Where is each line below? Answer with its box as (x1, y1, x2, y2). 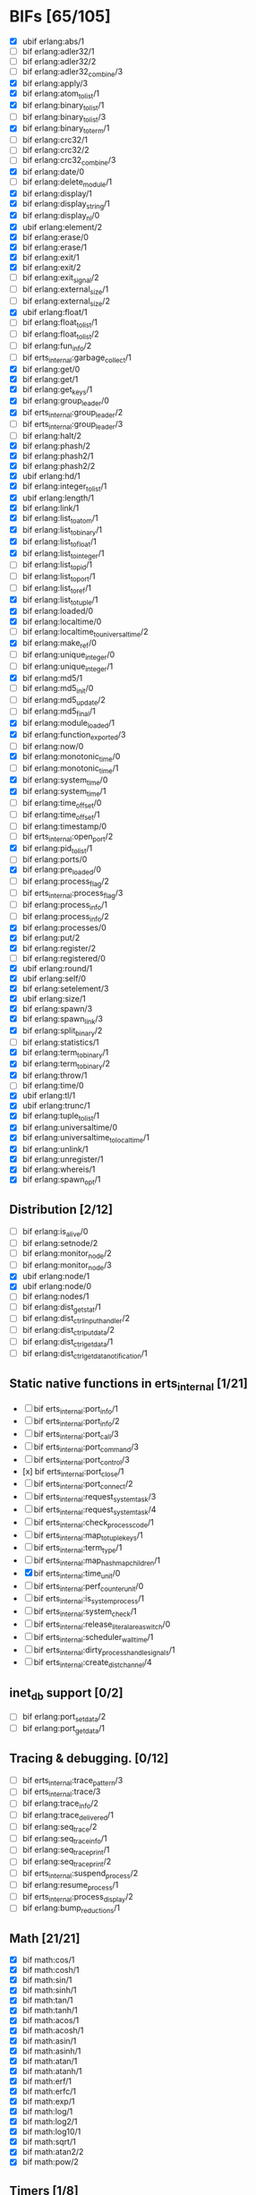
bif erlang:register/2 (21, 943, 97, 953)
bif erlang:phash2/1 (21, 450, 94, 461)
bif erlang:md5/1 (21, 672, 83, 683)
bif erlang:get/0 (21, 363, 81, 374)
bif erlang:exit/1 (21, 252, 80, 262)
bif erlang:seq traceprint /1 (21, 1844, 110, 1858)
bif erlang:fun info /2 (21, 340, 92, 353)
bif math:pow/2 (21, 2157, 79, 2167)
